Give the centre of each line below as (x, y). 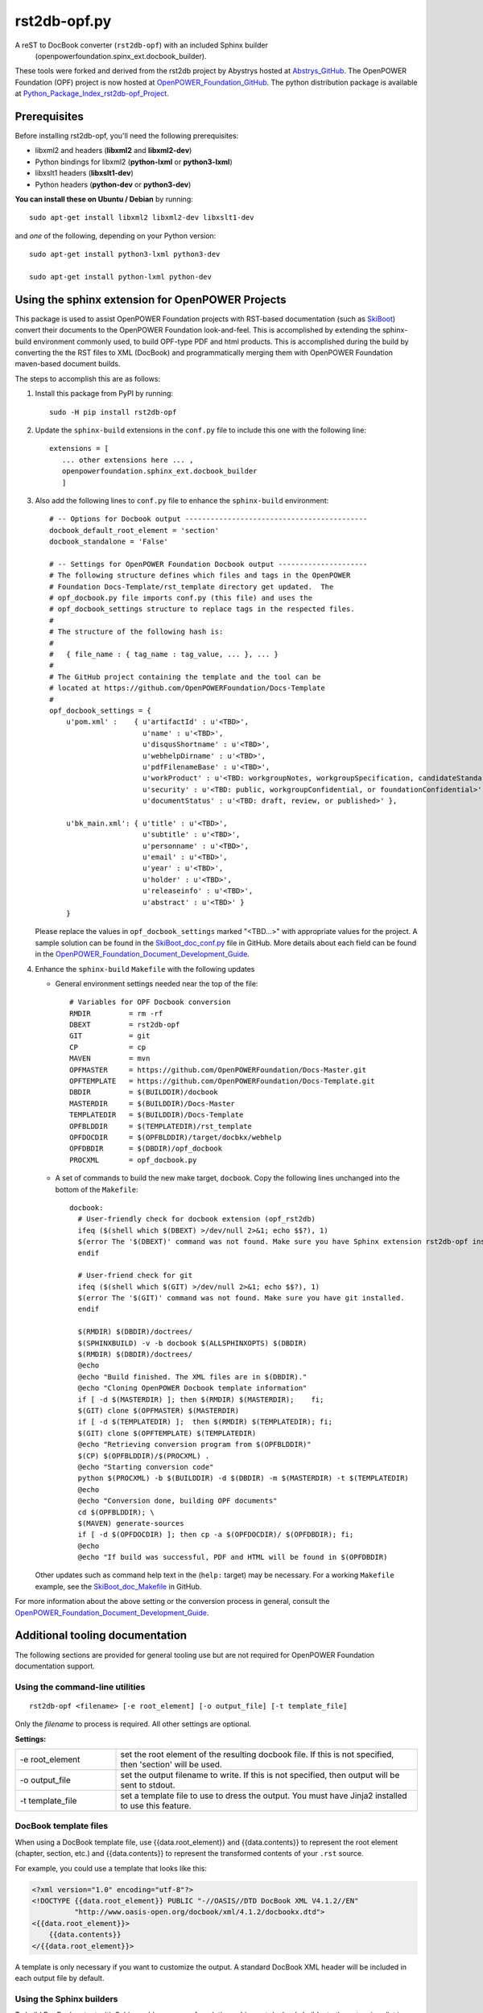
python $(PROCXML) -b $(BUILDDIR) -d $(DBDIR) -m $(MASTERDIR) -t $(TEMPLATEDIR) (244, 1478)
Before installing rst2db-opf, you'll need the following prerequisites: (127, 136)
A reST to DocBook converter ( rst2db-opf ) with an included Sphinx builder (142, 45)
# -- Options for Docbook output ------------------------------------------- (208, 519)
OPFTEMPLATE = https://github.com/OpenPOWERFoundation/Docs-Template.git (222, 1081)
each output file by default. (60, 1978)
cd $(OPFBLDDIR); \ (116, 1512)
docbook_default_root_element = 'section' (134, 530)
